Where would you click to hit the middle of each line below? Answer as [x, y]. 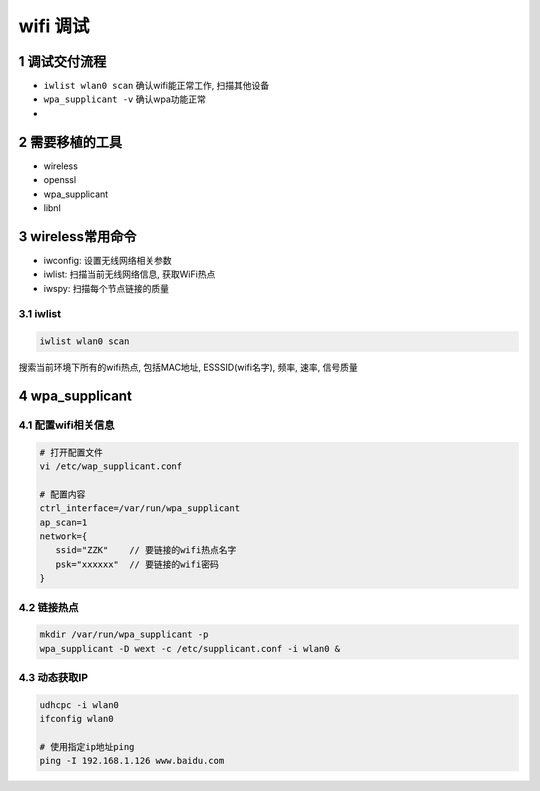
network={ [63, 536]
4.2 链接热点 [48, 607]
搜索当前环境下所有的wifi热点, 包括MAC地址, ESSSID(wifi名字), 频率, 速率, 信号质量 [188, 367]
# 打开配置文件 [71, 452]
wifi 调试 [54, 26]
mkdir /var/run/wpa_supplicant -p [124, 634]
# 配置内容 [62, 494]
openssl [60, 180]
